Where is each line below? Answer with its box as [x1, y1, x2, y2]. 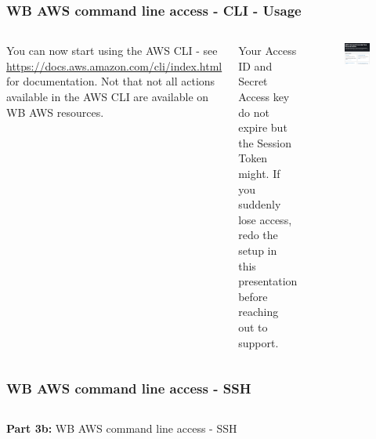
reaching [238, 303, 279, 320]
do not [238, 103, 269, 120]
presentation [238, 273, 298, 289]
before [238, 288, 268, 304]
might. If [238, 165, 280, 181]
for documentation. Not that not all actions [6, 73, 215, 89]
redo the [238, 227, 278, 243]
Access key [238, 89, 290, 104]
